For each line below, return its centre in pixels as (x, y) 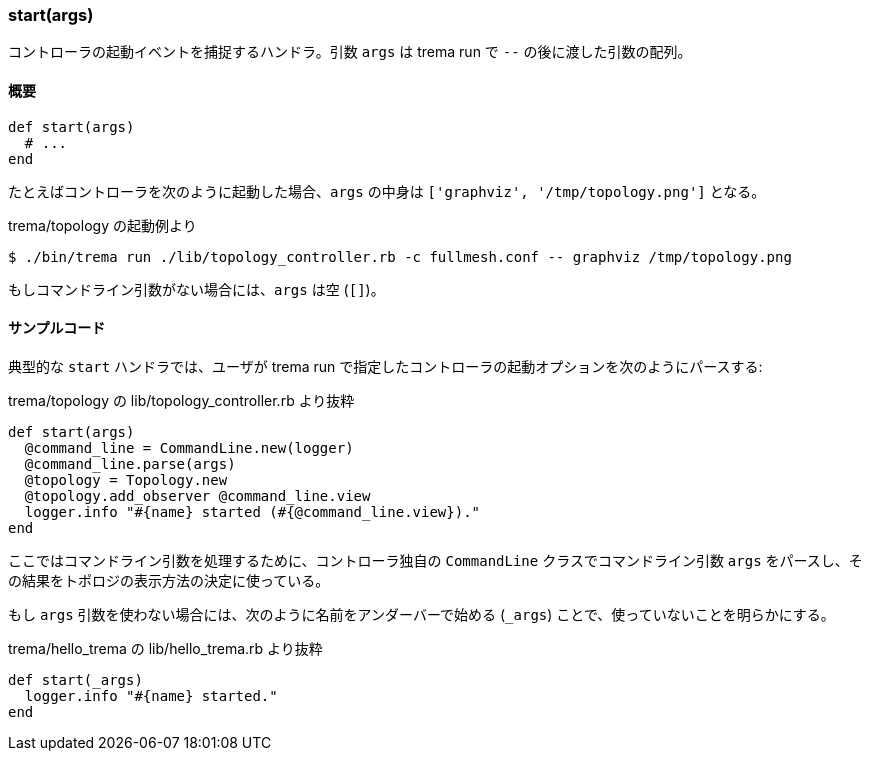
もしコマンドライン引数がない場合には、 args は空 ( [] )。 (196, 289)
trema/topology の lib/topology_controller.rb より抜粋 (181, 400)
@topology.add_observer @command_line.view (197, 495)
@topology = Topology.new (126, 479)
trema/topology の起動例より (102, 225)
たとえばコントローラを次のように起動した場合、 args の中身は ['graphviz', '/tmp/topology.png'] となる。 (387, 191)
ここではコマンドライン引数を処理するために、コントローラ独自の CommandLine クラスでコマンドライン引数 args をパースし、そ (435, 560)
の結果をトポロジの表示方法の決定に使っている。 (169, 580)
